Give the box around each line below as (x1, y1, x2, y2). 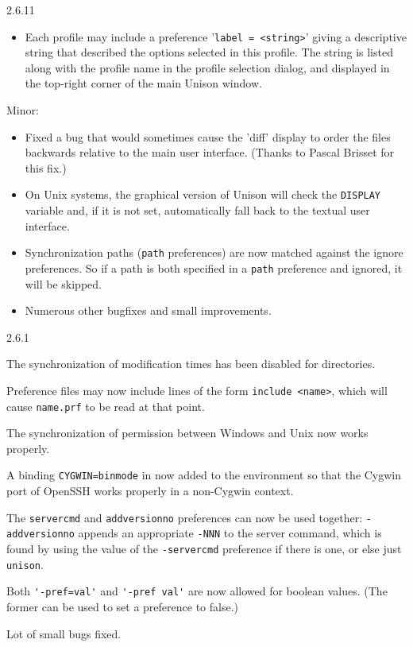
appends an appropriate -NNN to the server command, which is (78, 525, 382, 541)
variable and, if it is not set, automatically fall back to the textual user (25, 202, 370, 219)
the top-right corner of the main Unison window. (25, 75, 262, 91)
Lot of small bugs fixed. (6, 625, 122, 641)
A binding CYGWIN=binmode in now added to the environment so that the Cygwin (6, 467, 402, 483)
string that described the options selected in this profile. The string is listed (25, 44, 393, 60)
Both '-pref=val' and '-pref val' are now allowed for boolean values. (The (6, 583, 388, 599)
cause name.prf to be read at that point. (6, 397, 205, 414)
